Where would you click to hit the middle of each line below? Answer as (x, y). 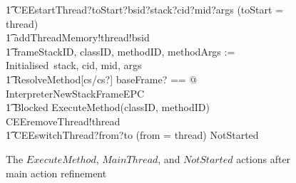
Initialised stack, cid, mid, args (74, 65)
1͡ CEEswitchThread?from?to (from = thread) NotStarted (132, 135)
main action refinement (56, 173)
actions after (264, 158)
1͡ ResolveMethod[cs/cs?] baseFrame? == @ (102, 79)
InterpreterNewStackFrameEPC (75, 93)
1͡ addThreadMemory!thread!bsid (78, 37)
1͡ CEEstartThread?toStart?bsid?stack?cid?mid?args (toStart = (145, 9)
